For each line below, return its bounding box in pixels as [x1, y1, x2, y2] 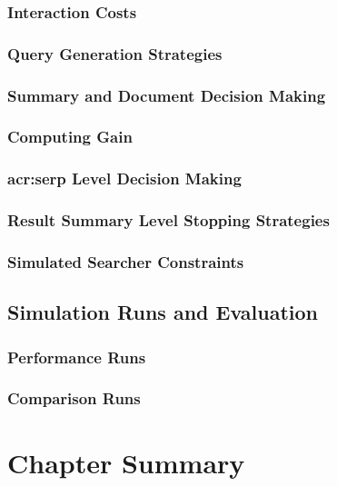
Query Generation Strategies [7, 42, 223, 64]
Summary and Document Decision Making [7, 84, 326, 106]
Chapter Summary [7, 443, 245, 481]
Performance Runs [7, 345, 146, 368]
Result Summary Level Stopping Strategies [7, 209, 330, 232]
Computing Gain [7, 125, 133, 148]
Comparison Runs [7, 387, 141, 410]
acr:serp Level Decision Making [7, 167, 242, 190]
